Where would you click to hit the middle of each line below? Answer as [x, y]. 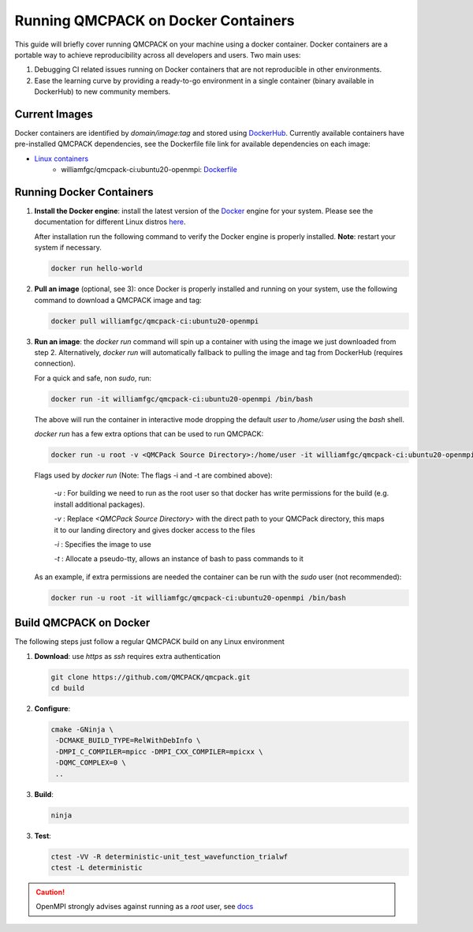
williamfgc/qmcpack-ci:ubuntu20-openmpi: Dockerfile [149, 170]
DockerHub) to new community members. [102, 92]
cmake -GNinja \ [82, 730]
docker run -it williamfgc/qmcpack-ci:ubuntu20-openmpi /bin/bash [182, 399]
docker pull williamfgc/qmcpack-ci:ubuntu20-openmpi [155, 321]
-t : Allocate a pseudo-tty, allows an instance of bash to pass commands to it [179, 559]
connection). [55, 364]
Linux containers [61, 159]
